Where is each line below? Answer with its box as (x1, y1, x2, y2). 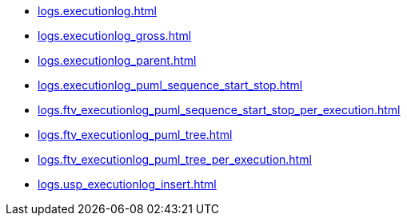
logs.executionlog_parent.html (38, 54, 197, 67)
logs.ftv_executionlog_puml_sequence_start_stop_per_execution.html (38, 103, 401, 117)
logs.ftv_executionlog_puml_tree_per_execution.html (38, 153, 312, 166)
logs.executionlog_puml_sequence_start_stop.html (38, 78, 303, 92)
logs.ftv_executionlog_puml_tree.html (38, 128, 233, 141)
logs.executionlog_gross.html (38, 29, 192, 42)
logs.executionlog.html (38, 4, 157, 18)
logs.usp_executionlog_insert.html (38, 177, 217, 191)
